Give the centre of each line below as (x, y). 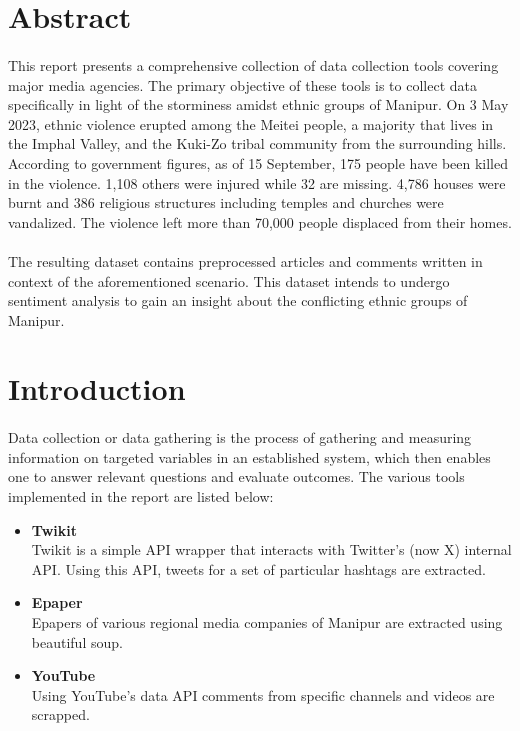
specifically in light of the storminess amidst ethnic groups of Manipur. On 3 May (258, 104)
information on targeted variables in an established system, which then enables (249, 456)
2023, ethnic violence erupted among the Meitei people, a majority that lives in (251, 123)
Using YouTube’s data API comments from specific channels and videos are (263, 694)
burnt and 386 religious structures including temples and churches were (226, 202)
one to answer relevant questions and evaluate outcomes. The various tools (236, 476)
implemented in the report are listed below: (141, 496)
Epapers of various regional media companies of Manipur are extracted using (267, 622)
